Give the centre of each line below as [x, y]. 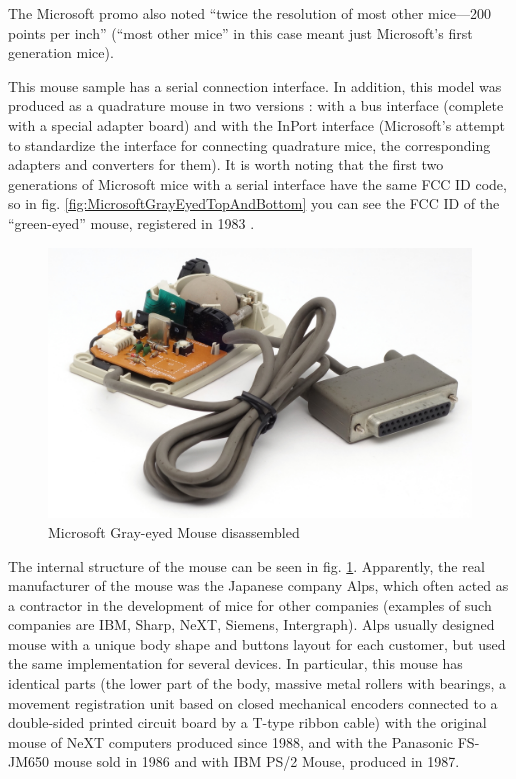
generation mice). [61, 52]
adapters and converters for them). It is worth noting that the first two [226, 164]
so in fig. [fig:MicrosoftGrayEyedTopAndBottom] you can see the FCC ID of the [254, 203]
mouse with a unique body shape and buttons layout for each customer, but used [257, 643]
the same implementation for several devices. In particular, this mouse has [235, 663]
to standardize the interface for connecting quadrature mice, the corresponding [249, 144]
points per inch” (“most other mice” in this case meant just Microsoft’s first [240, 32]
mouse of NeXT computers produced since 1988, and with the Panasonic [231, 741]
